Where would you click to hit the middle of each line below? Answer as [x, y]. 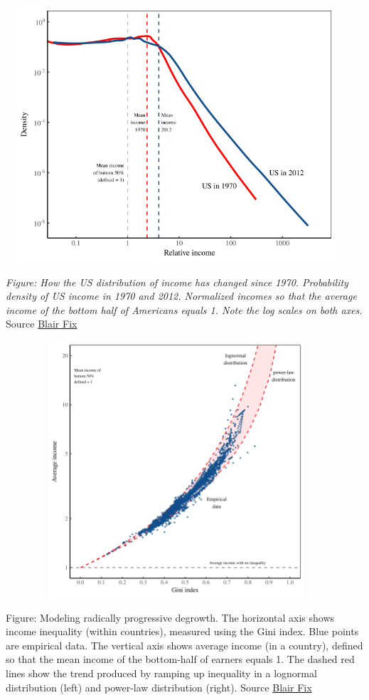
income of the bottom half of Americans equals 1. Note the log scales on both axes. [184, 309]
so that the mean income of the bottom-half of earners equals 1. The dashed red [180, 659]
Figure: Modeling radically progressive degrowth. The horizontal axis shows [170, 617]
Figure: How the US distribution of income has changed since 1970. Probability [177, 282]
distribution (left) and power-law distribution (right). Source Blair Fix [159, 687]
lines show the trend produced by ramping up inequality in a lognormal [161, 673]
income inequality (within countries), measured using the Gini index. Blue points [182, 631]
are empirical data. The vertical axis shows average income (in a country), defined [184, 645]
